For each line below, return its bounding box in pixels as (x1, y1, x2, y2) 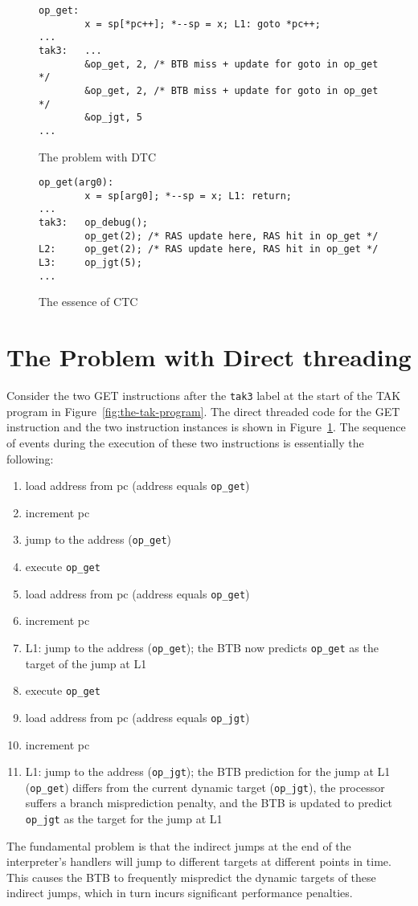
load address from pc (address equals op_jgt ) (25, 708, 250, 725)
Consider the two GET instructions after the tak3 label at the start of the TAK (6, 387, 401, 404)
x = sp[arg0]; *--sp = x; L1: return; (84, 190, 292, 202)
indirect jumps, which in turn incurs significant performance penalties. (6, 884, 353, 901)
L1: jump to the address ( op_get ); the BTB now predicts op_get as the (25, 639, 379, 655)
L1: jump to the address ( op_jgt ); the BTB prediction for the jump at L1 (25, 763, 391, 780)
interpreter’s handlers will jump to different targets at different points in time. (6, 853, 391, 870)
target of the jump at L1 (25, 655, 147, 671)
